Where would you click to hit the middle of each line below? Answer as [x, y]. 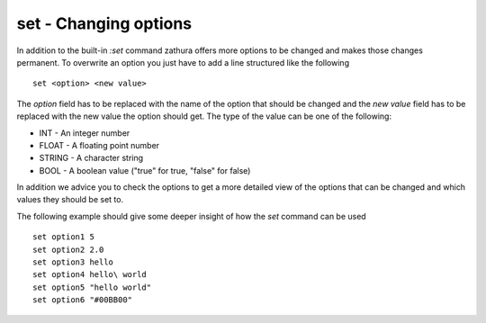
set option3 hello [73, 262]
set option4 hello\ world [90, 275]
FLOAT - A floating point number [99, 145]
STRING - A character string [91, 158]
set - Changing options [104, 23]
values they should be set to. [70, 200]
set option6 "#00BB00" [83, 300]
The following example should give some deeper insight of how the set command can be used [191, 216]
